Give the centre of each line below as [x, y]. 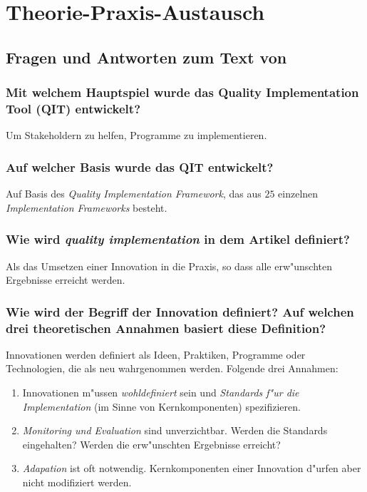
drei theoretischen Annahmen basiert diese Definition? [166, 328]
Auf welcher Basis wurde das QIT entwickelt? [140, 166]
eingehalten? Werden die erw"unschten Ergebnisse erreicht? [151, 444]
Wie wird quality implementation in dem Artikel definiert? [178, 239]
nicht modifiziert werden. [77, 482]
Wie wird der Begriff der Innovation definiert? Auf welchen [180, 311]
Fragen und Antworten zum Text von [146, 57]
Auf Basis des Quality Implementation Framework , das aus [134, 194]
